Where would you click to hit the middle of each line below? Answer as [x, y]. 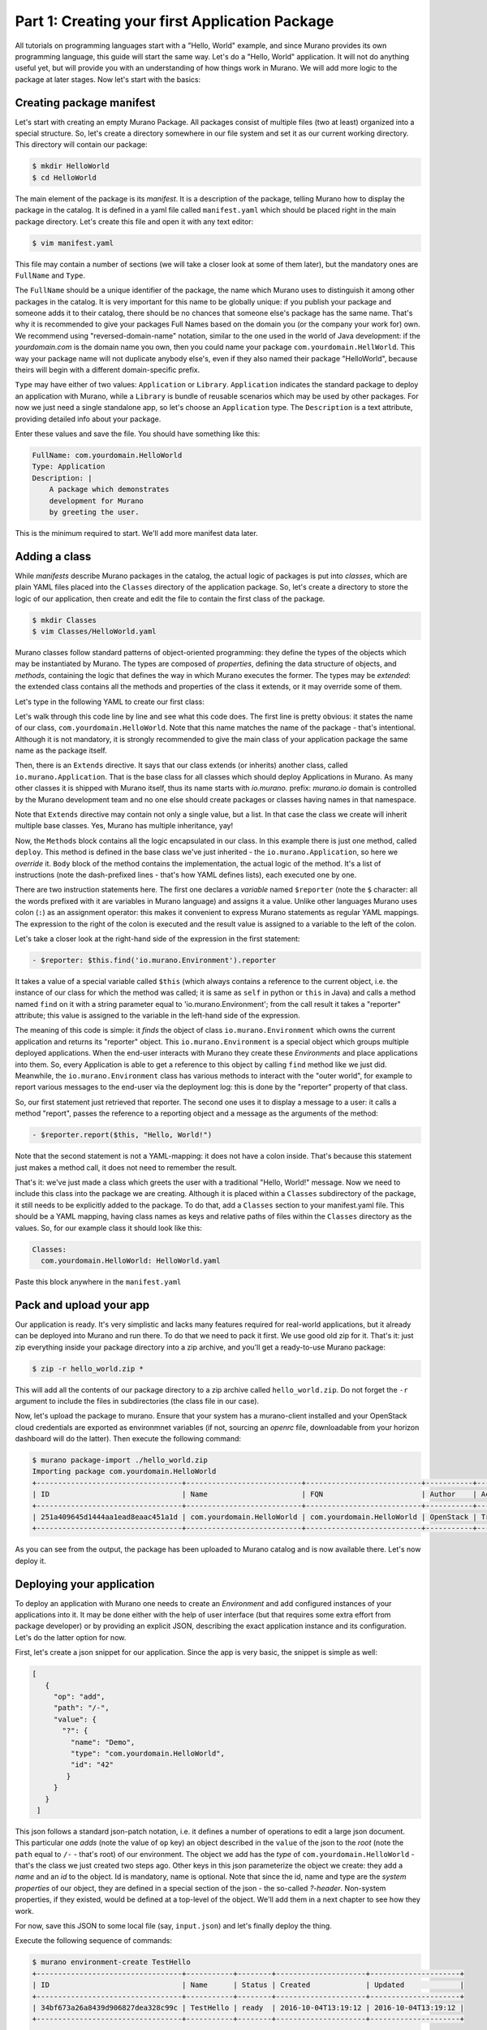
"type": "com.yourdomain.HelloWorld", [147, 1753]
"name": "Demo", [103, 1742]
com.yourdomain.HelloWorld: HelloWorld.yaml [131, 1260]
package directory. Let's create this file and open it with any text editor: [134, 221]
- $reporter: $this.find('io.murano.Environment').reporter [154, 960]
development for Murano [96, 501]
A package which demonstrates [109, 490]
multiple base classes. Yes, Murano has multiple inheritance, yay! [124, 826]
